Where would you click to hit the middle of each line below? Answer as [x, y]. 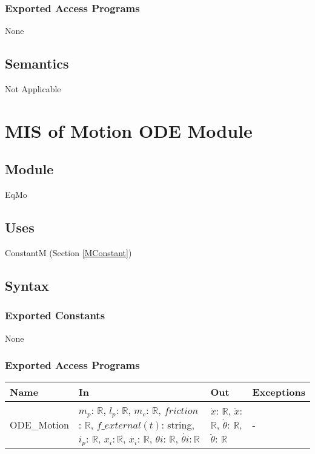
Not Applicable [33, 89]
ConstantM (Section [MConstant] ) [68, 252]
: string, [178, 425]
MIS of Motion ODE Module [129, 130]
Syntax [27, 285]
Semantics [37, 63]
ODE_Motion [39, 425]
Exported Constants [55, 315]
